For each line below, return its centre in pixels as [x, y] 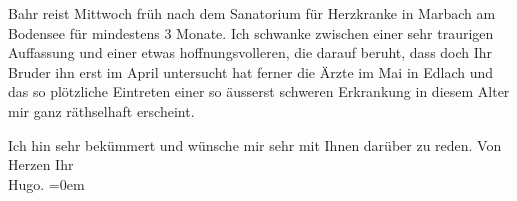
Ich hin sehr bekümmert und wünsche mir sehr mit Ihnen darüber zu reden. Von [255, 144]
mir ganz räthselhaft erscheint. [101, 110]
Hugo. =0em [46, 183]
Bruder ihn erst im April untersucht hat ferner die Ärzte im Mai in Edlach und [251, 71]
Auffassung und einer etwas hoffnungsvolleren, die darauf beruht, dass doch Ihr [250, 52]
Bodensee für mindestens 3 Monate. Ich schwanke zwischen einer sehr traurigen [251, 32]
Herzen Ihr [41, 164]
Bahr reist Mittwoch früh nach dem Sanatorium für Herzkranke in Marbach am [252, 13]
